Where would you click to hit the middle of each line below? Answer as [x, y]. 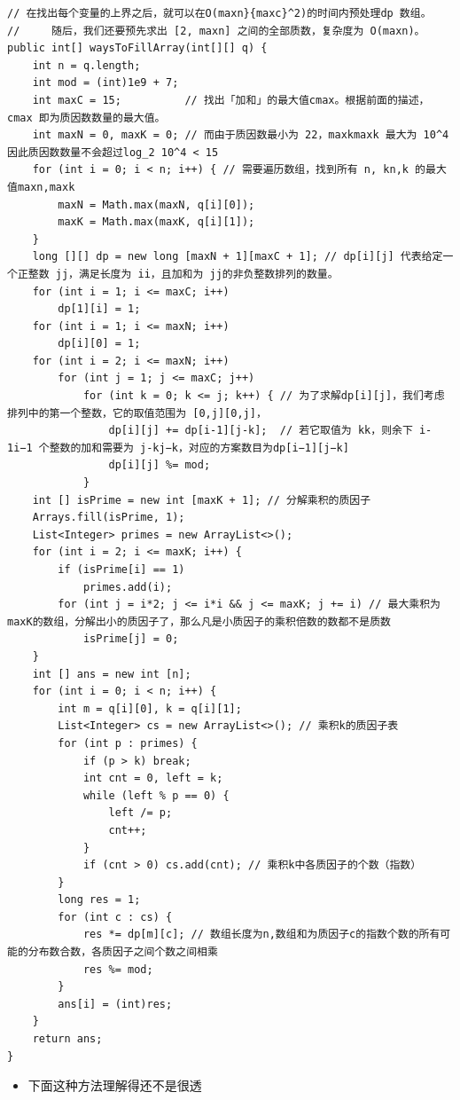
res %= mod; [118, 969]
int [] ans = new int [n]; [112, 674]
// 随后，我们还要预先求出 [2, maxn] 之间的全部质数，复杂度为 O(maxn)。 [216, 31]
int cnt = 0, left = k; [153, 778]
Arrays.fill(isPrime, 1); [109, 518]
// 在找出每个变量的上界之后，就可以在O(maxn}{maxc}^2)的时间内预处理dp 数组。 [219, 13]
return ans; [67, 1039]
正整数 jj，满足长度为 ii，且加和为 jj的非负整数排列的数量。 [178, 274]
